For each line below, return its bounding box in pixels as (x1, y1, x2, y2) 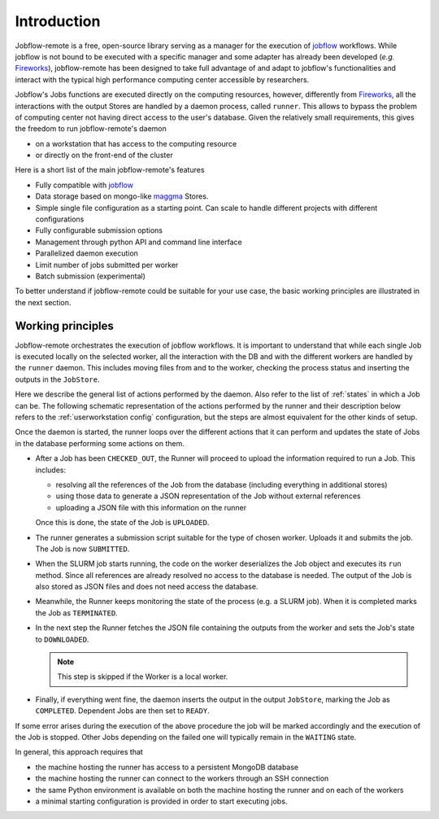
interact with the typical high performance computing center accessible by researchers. (15, 74, 310, 85)
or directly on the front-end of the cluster (35, 151, 174, 160)
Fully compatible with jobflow (35, 180, 134, 190)
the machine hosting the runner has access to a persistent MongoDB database (35, 762, 299, 772)
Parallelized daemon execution (35, 248, 138, 258)
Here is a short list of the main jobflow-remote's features (15, 165, 205, 175)
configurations (35, 214, 85, 224)
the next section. (15, 297, 72, 307)
